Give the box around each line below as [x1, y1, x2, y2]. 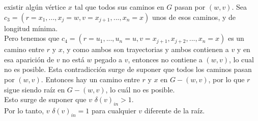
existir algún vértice [4, 2, 66, 12]
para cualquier [92, 105, 136, 115]
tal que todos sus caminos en [74, 2, 164, 12]
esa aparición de [4, 54, 54, 64]
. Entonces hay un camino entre [41, 74, 140, 84]
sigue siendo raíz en [4, 84, 65, 94]
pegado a [94, 54, 123, 64]
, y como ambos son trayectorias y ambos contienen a [62, 44, 229, 55]
